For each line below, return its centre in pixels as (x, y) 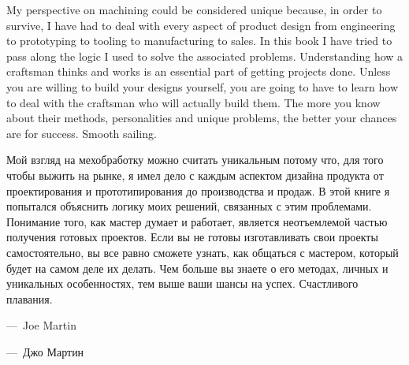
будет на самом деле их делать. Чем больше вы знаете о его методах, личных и (197, 268)
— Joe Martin (41, 325)
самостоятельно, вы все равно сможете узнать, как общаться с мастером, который (203, 252)
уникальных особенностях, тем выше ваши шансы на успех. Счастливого (182, 283)
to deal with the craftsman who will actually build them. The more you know (193, 102)
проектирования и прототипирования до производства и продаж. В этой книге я (198, 190)
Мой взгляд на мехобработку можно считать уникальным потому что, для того (195, 160)
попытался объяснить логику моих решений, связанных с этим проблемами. (189, 206)
